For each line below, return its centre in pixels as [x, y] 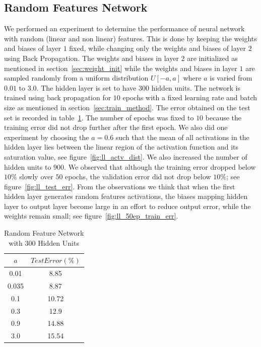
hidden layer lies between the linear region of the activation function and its [121, 147]
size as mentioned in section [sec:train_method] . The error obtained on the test [127, 107]
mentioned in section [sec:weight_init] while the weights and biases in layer [121, 68]
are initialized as [212, 58]
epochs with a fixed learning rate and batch [190, 97]
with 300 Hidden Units [44, 242]
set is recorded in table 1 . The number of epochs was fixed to [99, 117]
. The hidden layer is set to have [86, 87]
